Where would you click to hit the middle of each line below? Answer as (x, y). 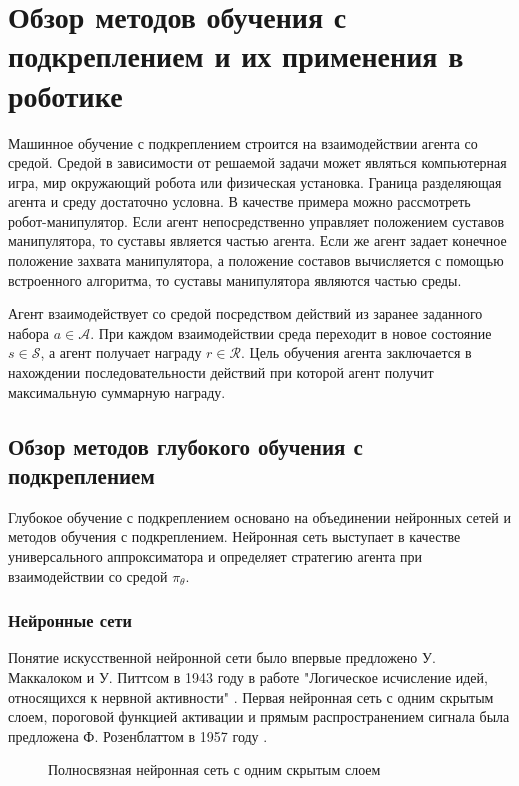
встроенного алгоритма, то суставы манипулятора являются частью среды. (235, 279)
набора (29, 332)
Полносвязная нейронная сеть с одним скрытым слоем (214, 769)
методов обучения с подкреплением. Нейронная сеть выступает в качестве (234, 536)
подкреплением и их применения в (236, 55)
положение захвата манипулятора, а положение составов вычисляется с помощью (256, 260)
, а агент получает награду (121, 352)
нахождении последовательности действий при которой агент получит (221, 372)
